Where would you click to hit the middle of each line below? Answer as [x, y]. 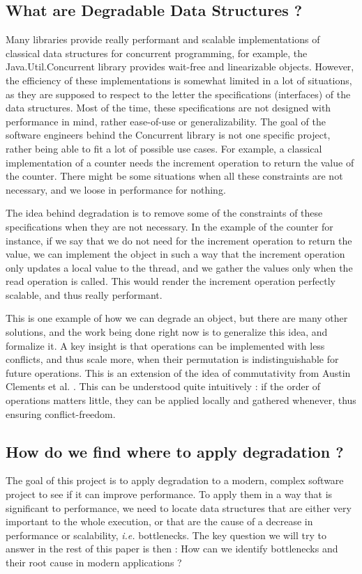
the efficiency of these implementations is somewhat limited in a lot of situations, [179, 80]
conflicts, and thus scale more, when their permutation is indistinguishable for [172, 359]
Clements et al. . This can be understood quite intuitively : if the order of [163, 386]
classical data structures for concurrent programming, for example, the [157, 53]
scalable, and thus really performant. [84, 294]
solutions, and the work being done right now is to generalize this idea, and [167, 332]
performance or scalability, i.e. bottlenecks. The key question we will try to [166, 535]
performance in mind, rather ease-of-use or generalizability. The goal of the [166, 121]
